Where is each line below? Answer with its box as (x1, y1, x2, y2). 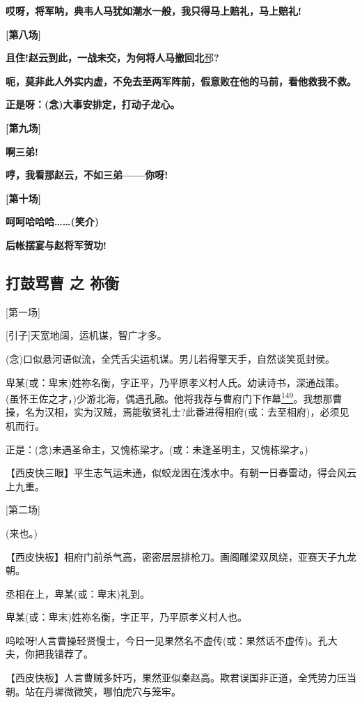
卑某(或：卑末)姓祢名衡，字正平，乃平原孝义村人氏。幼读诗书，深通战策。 (6, 375, 345, 389)
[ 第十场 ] (6, 190, 41, 205)
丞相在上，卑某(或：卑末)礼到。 (6, 586, 150, 600)
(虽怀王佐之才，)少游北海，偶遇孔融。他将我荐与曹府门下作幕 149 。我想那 (6, 389, 333, 405)
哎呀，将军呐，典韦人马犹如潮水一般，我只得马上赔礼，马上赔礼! (6, 3, 301, 17)
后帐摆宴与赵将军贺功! (6, 237, 107, 252)
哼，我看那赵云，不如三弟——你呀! (6, 167, 168, 182)
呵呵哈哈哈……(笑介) (6, 214, 99, 229)
